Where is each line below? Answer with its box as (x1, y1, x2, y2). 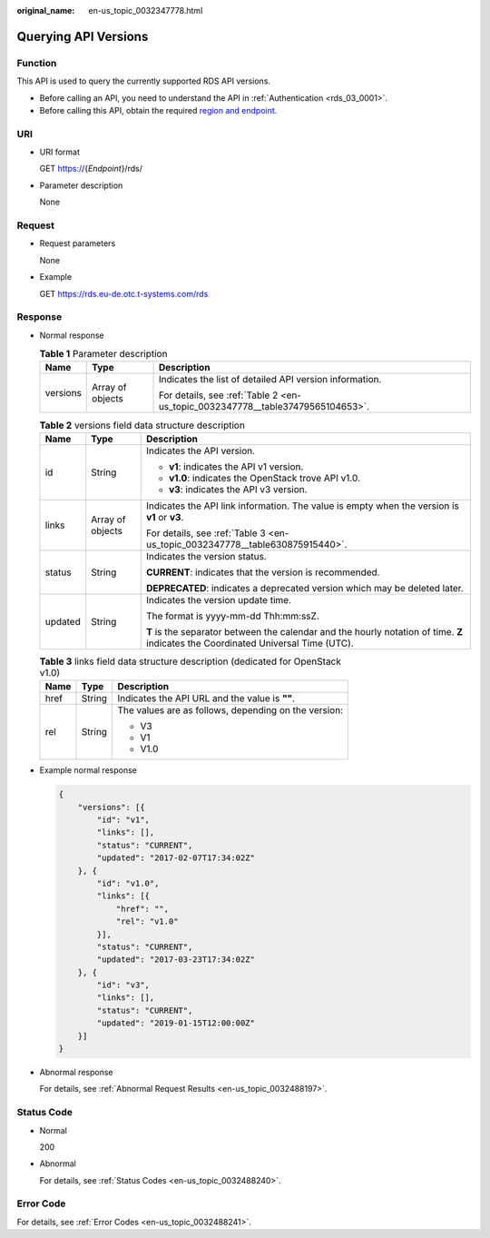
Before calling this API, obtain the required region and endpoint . (39, 104, 278, 115)
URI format (39, 146, 81, 158)
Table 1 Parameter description (39, 348, 168, 361)
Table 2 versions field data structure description (39, 419, 245, 431)
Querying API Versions (16, 28, 149, 45)
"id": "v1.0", (96, 877, 160, 888)
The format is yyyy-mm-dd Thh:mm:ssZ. (146, 609, 319, 622)
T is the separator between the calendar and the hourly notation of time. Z (146, 625, 463, 638)
